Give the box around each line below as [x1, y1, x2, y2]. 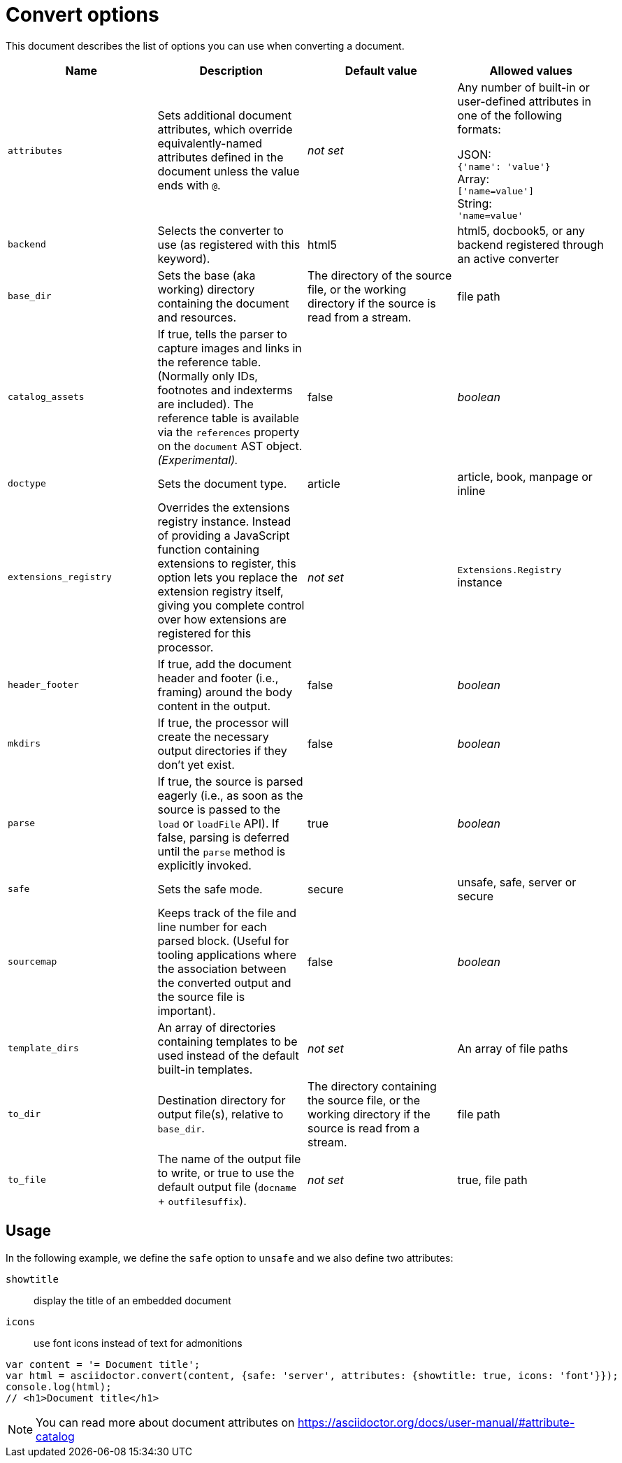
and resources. [157, 310, 237, 324]
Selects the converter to [157, 223, 284, 238]
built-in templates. [157, 1062, 253, 1076]
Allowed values [489, 63, 572, 78]
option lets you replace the [157, 570, 298, 584]
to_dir [8, 1109, 41, 1120]
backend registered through [457, 237, 604, 252]
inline [457, 483, 486, 498]
